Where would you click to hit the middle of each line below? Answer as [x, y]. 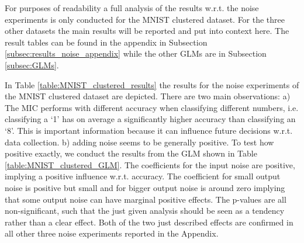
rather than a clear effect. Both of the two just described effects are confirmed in [149, 222]
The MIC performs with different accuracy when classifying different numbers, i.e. [152, 107]
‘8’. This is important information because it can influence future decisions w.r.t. [149, 130]
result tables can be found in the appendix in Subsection [106, 42]
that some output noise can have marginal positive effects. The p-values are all [146, 199]
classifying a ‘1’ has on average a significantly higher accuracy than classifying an [150, 119]
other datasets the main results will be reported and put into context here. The [147, 31]
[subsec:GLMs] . [32, 65]
